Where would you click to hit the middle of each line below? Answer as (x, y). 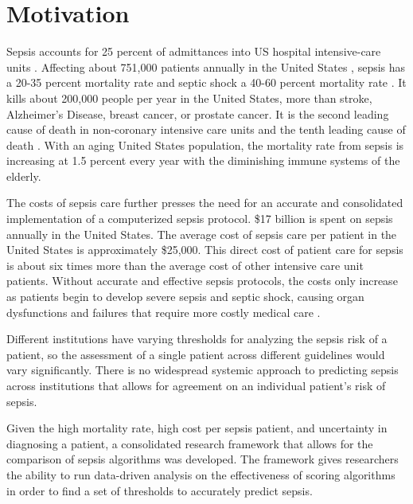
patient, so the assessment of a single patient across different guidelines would (196, 354)
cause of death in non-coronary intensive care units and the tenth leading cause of (206, 129)
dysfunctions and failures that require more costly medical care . (164, 312)
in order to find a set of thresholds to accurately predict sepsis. (160, 490)
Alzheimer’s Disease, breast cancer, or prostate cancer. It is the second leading (198, 113)
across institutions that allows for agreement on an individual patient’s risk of (196, 385)
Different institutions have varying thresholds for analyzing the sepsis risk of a (197, 339)
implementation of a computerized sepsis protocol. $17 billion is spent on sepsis (200, 219)
